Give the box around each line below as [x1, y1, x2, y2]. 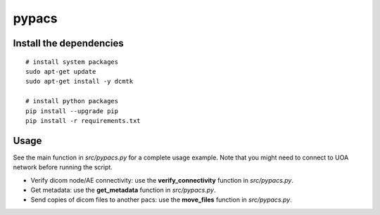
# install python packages [25, 97, 119, 105]
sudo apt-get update [25, 67, 96, 75]
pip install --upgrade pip [25, 107, 119, 115]
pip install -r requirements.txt [25, 117, 141, 124]
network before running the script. [13, 163, 113, 171]
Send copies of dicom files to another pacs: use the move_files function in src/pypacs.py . [30, 195, 292, 204]
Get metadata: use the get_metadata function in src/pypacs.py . [30, 185, 216, 194]
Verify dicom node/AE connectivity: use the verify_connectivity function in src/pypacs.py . [30, 176, 294, 184]
